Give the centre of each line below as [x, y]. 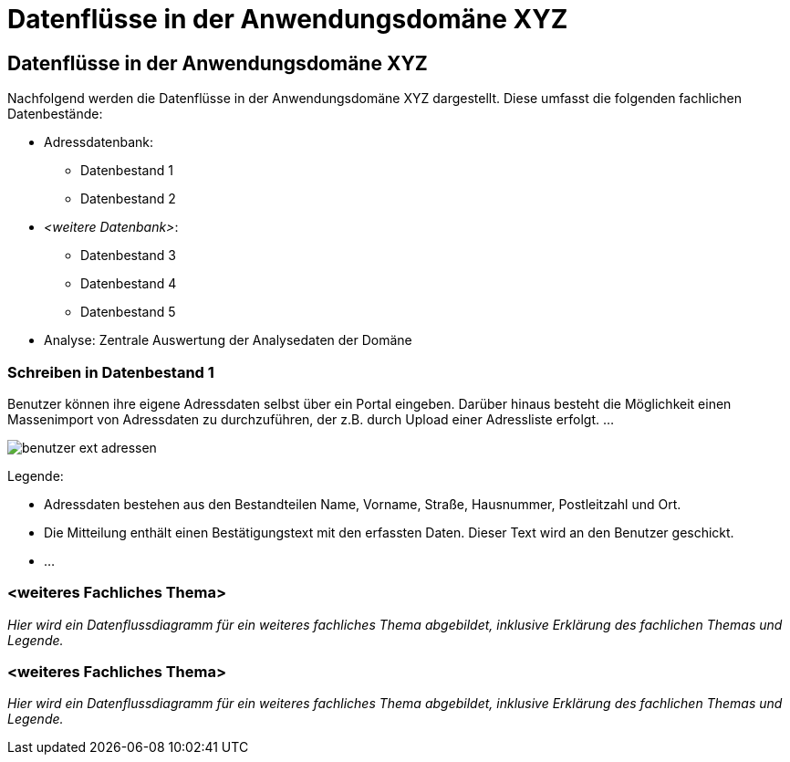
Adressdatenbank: [99, 142]
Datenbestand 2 [128, 199]
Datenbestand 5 [128, 312]
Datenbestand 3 [128, 256]
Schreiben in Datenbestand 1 [111, 372]
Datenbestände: [55, 114]
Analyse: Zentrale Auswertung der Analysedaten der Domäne [228, 340]
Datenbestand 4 [129, 284]
